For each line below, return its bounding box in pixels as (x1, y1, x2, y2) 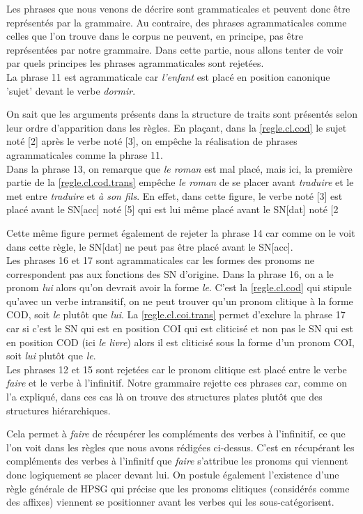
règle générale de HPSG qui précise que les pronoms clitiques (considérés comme (6, 481, 350, 495)
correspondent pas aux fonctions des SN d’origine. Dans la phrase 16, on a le (6, 266, 334, 281)
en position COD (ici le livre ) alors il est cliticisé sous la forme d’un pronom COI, (6, 334, 355, 349)
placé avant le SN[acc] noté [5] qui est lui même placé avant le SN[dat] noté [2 (6, 202, 339, 217)
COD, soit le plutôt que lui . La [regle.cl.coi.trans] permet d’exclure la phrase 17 (6, 307, 346, 322)
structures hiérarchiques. (6, 403, 111, 417)
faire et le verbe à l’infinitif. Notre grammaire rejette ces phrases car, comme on (6, 375, 348, 390)
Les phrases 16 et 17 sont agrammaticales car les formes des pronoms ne (6, 253, 314, 267)
